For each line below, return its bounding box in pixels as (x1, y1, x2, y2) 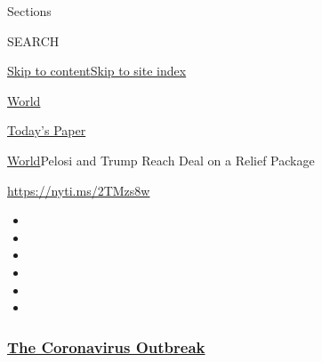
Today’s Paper (7, 121, 86, 140)
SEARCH (7, 31, 60, 50)
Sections (7, 2, 52, 20)
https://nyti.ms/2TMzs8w (7, 181, 150, 199)
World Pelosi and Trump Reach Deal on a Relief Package (7, 150, 315, 169)
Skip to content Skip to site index (7, 61, 187, 80)
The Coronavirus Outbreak (7, 335, 205, 358)
